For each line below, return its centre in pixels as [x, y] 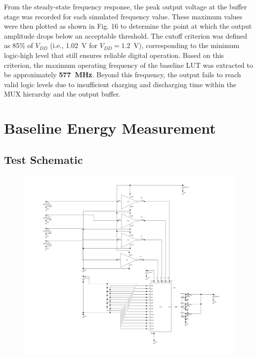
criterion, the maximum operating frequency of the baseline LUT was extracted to [128, 65]
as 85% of [19, 45]
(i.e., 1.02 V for [74, 45]
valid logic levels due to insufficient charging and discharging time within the [120, 84]
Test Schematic [43, 159]
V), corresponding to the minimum [187, 45]
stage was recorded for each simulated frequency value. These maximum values [123, 16]
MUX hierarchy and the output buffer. [63, 94]
